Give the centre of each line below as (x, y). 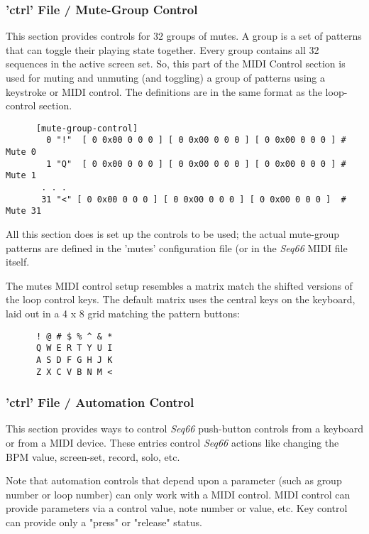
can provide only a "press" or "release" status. (104, 522)
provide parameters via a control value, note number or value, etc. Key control (177, 508)
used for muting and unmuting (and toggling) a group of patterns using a (165, 77)
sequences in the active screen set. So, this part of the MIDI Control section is (176, 64)
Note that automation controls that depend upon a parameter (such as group (174, 480)
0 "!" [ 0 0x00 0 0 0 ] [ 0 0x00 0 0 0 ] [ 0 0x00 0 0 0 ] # (196, 140)
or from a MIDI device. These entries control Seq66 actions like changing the (172, 443)
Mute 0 (21, 152)
